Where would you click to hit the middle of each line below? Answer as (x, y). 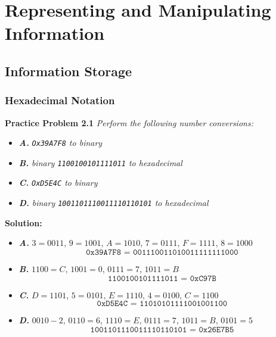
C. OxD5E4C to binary (58, 182)
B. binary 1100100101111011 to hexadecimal (100, 162)
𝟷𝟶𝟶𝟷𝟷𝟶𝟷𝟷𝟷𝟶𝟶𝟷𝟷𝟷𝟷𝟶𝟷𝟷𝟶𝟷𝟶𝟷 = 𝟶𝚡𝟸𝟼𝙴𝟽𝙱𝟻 (162, 330)
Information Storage (69, 71)
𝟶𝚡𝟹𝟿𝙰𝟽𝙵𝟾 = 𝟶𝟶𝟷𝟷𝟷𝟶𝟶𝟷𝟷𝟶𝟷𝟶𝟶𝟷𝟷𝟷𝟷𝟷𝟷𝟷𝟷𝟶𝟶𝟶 (162, 252)
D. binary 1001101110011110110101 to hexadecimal (114, 203)
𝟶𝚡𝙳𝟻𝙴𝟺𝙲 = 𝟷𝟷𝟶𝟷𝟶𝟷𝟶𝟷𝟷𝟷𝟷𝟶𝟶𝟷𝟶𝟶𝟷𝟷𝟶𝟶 (162, 304)
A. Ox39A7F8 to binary (61, 143)
